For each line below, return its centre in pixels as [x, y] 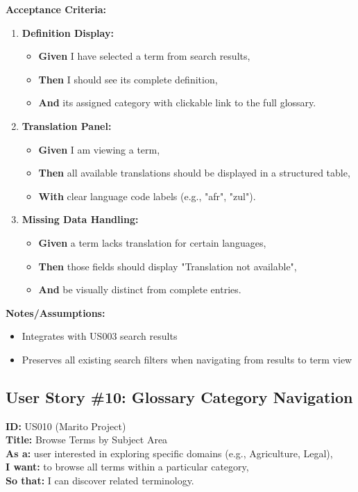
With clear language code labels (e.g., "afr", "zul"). [147, 196]
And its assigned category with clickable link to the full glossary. [177, 102]
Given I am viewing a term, [99, 149]
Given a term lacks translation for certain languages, [152, 242]
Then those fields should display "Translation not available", [168, 266]
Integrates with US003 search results [100, 336]
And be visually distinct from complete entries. [140, 289]
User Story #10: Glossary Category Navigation [179, 396]
